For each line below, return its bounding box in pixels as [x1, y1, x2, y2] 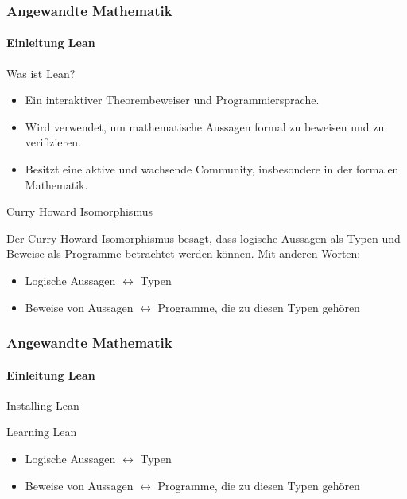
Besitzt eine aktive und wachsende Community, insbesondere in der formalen [25, 161, 399, 177]
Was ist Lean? [6, 64, 76, 81]
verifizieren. [25, 134, 81, 150]
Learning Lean [6, 423, 77, 440]
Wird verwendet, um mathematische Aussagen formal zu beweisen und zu [25, 118, 385, 134]
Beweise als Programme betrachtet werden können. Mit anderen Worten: [6, 245, 361, 262]
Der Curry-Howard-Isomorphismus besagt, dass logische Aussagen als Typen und [6, 229, 401, 246]
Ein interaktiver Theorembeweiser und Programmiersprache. [25, 92, 320, 108]
